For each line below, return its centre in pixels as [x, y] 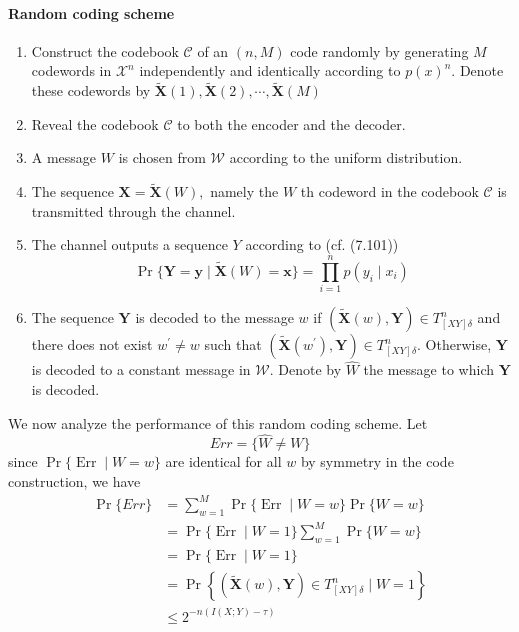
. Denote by [305, 369]
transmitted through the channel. [133, 210]
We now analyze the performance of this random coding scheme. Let [218, 422]
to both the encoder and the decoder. [291, 123]
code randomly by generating [379, 50]
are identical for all [223, 461]
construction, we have [74, 480]
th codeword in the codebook [389, 191]
